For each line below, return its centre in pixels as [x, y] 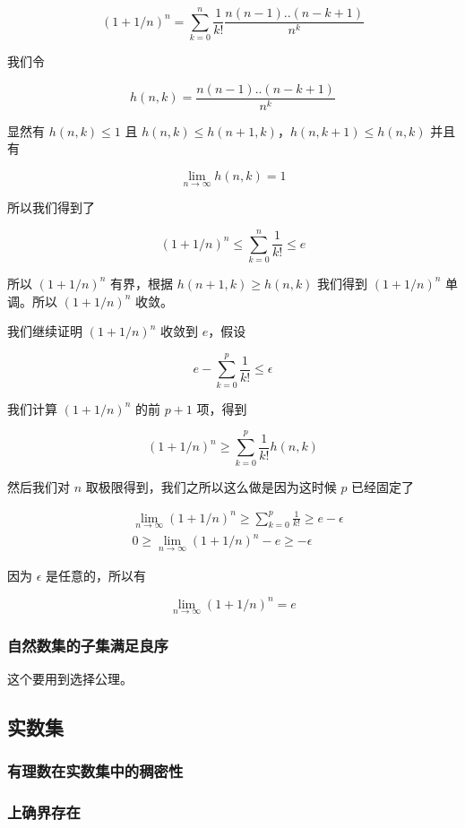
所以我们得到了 [51, 207]
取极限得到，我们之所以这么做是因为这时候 [211, 486]
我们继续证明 [45, 331]
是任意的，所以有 [96, 575]
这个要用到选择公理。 [70, 679]
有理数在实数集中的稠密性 [95, 771]
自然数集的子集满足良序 [88, 645]
